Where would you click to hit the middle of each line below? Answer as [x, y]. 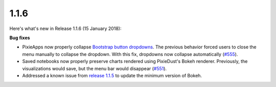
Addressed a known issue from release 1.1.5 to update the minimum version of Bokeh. [112, 75]
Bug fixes [20, 38]
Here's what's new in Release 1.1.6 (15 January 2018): [65, 28]
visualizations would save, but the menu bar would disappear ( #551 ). [95, 68]
